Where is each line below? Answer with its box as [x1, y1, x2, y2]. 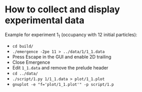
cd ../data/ [12, 71, 38, 76]
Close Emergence [12, 59, 50, 65]
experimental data [5, 14, 84, 26]
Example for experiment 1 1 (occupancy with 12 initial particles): [5, 31, 137, 39]
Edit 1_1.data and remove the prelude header [12, 64, 109, 70]
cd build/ [12, 44, 34, 49]
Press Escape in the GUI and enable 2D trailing [12, 53, 112, 60]
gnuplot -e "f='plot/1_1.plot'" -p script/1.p [12, 82, 114, 87]
